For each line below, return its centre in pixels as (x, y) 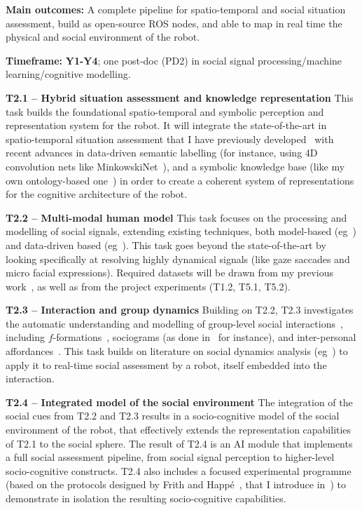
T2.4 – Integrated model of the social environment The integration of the (179, 402)
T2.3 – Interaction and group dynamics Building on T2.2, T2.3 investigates (180, 310)
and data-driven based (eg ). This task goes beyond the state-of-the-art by (166, 244)
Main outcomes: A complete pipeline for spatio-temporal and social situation (176, 9)
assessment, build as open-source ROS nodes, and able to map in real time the (174, 23)
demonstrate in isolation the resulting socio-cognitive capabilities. (146, 498)
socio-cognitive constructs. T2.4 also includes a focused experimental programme (179, 470)
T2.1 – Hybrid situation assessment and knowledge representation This (180, 97)
